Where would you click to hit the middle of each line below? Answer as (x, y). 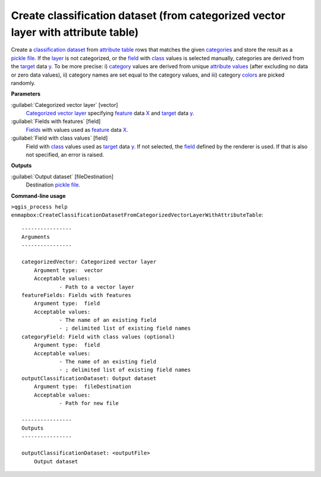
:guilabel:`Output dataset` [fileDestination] (62, 176)
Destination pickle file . (53, 185)
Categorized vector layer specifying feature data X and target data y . (110, 113)
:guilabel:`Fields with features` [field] (56, 121)
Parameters (26, 94)
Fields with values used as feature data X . (77, 129)
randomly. (23, 83)
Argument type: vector (68, 270)
